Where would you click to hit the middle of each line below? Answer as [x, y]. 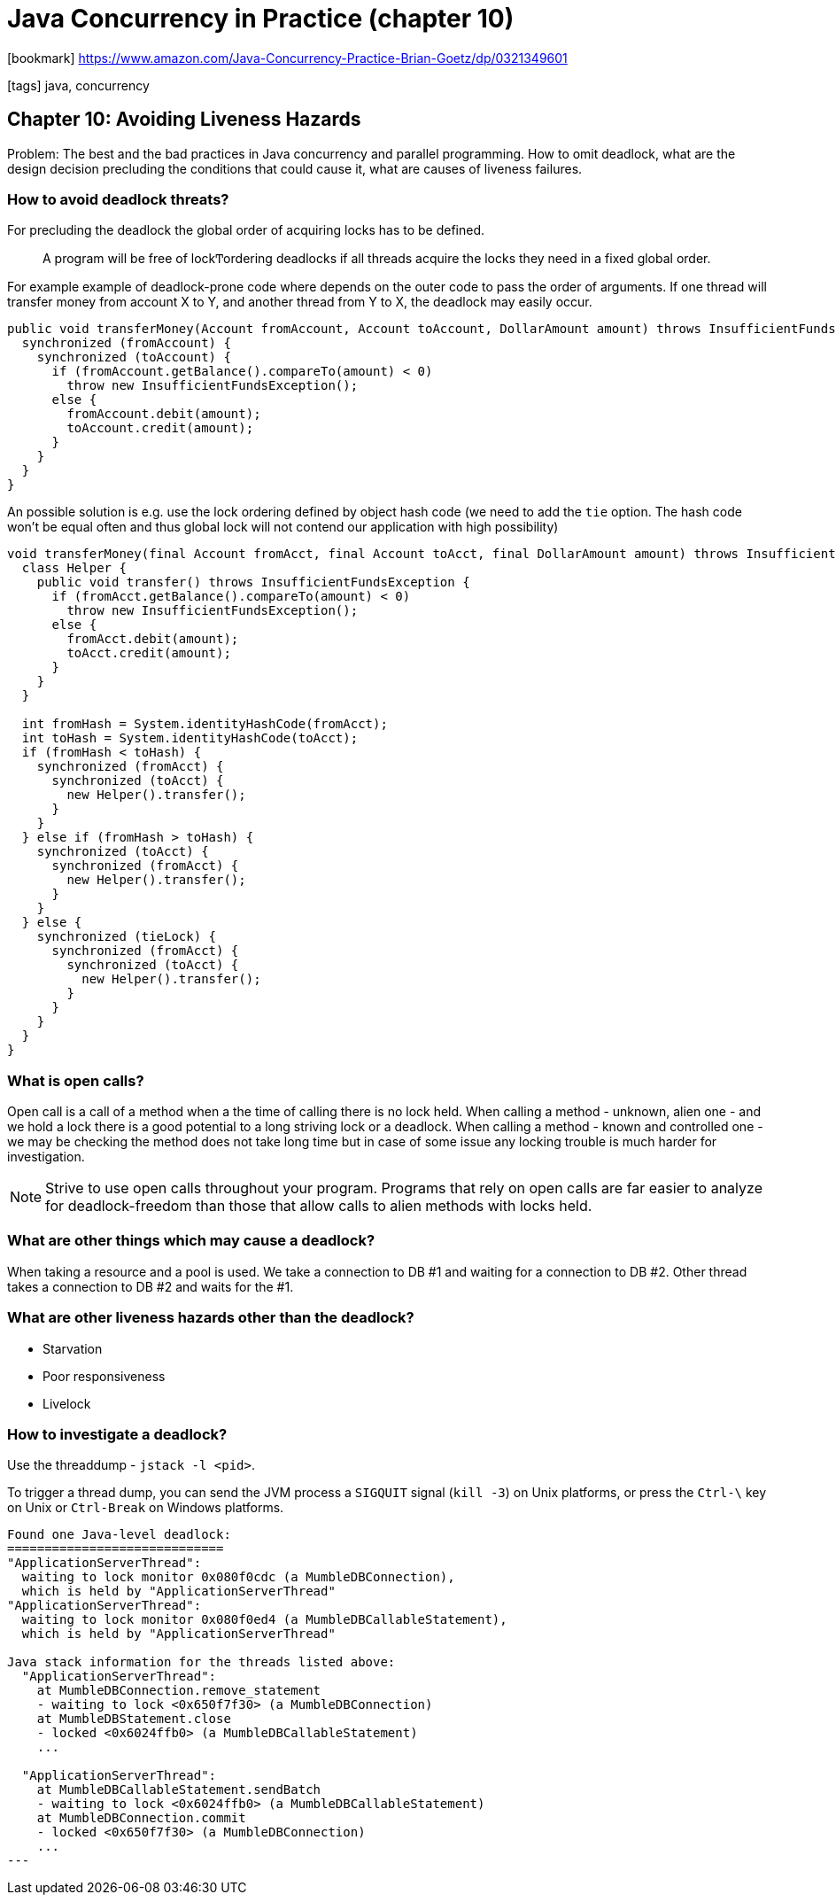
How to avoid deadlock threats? [118, 199]
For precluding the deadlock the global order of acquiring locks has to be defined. [246, 230]
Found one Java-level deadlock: [119, 1535]
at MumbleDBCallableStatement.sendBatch [179, 1790]
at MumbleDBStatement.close [134, 1719]
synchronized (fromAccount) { [126, 343]
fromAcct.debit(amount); [153, 639]
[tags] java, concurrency [78, 85]
